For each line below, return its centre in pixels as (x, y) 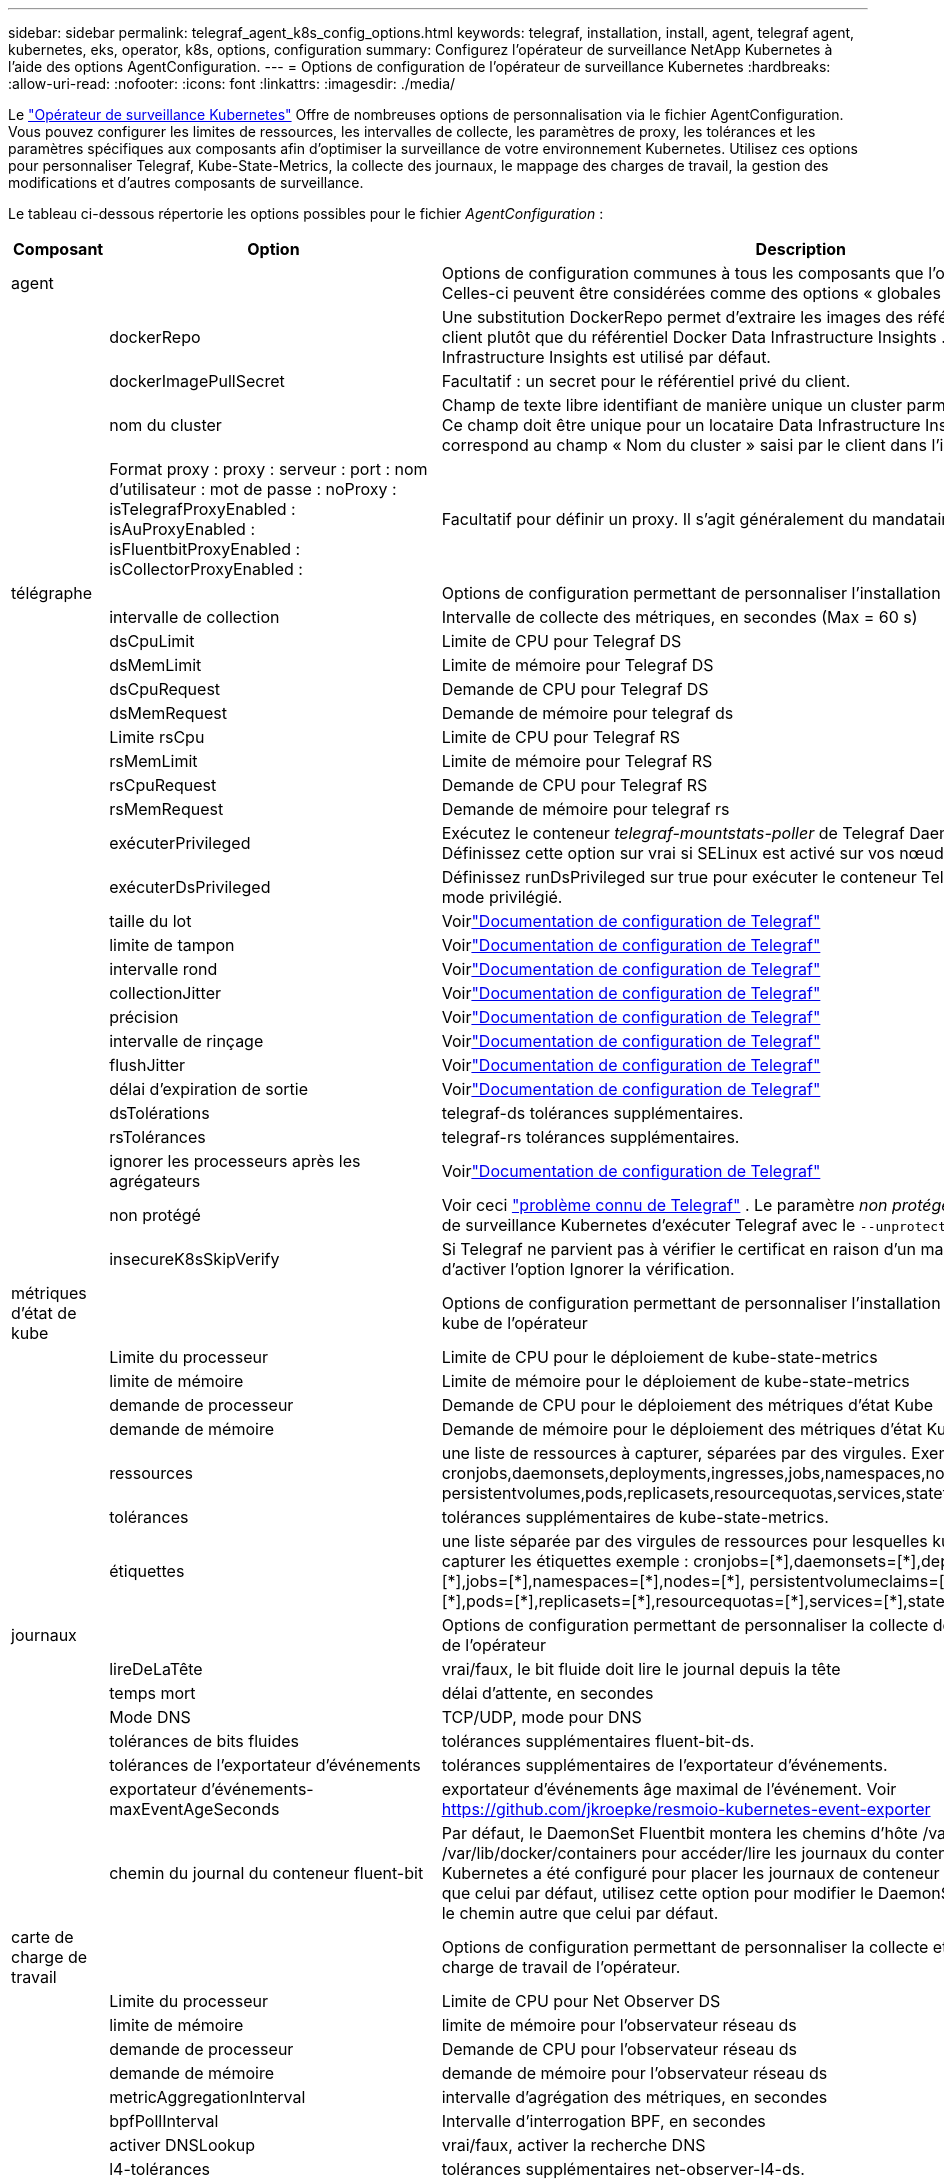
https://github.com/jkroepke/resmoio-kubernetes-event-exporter (686, 1809)
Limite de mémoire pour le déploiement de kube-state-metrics (675, 1381)
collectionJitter (165, 993)
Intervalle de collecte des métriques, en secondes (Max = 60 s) (679, 617)
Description (801, 249)
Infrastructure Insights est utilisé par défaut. (606, 357)
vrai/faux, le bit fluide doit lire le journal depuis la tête (641, 1669)
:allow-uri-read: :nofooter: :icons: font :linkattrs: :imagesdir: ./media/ (232, 83)
